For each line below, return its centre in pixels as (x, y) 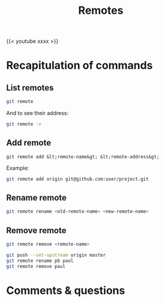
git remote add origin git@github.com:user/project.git (77, 179)
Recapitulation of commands (79, 65)
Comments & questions (66, 290)
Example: (18, 168)
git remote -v (24, 124)
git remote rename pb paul (40, 261)
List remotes (30, 88)
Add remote (29, 143)
